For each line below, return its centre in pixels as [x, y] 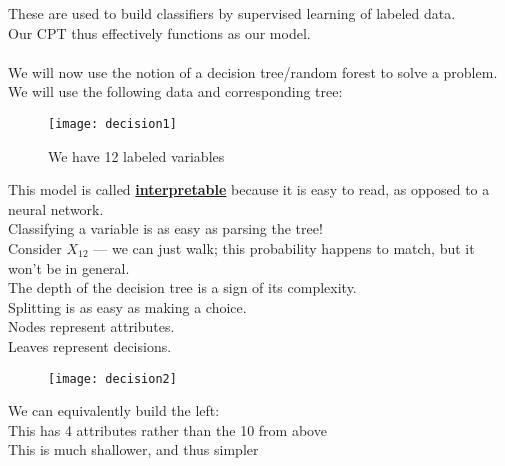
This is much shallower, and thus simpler [133, 449]
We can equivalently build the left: [114, 410]
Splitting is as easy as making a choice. [127, 306]
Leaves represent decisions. [90, 345]
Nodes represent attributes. [91, 326]
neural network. [56, 208]
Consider [35, 248]
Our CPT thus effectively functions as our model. [159, 32]
